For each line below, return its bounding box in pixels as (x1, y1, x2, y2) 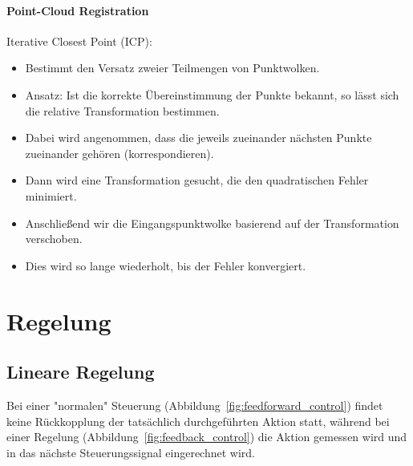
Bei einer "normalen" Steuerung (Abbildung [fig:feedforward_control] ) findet (6, 396, 383, 413)
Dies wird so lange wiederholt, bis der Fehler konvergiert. (25, 257, 306, 274)
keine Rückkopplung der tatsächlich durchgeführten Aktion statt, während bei (6, 412, 390, 429)
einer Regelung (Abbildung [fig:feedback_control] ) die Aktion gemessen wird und (6, 428, 407, 445)
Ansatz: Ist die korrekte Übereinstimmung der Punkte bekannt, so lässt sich (25, 86, 399, 103)
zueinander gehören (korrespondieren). (25, 144, 214, 161)
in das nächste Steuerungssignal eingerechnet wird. (6, 444, 255, 460)
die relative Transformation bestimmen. (25, 102, 220, 119)
